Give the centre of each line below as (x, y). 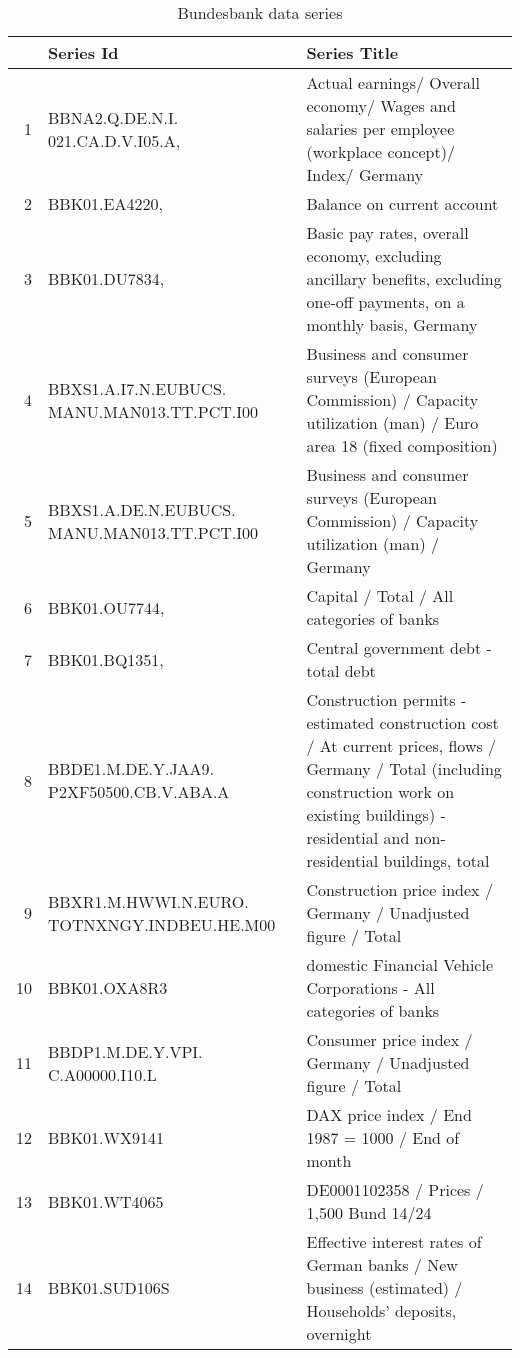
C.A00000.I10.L (102, 1074)
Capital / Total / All (380, 595)
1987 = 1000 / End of (383, 1137)
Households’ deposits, (381, 1310)
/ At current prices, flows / (401, 745)
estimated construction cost (402, 722)
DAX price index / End (389, 1114)
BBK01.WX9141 (106, 1137)
